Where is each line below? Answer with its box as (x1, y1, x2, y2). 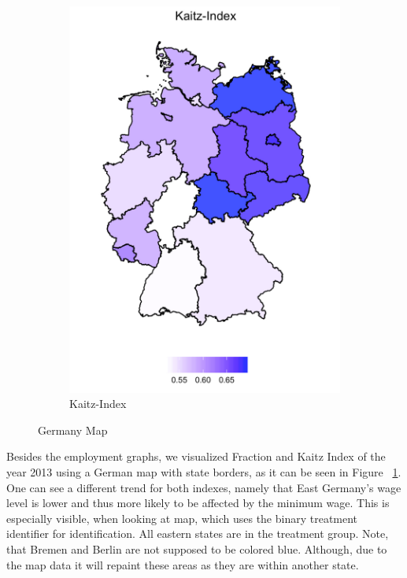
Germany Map (38, 421, 108, 438)
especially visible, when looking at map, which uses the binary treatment (6, 509, 358, 526)
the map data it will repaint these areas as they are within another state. (6, 556, 359, 572)
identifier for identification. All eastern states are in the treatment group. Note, (6, 525, 389, 542)
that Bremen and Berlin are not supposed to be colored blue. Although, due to (6, 540, 387, 557)
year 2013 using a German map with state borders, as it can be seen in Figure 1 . (6, 463, 401, 480)
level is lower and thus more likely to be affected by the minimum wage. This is (6, 495, 390, 511)
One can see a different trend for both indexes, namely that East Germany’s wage (6, 479, 401, 495)
